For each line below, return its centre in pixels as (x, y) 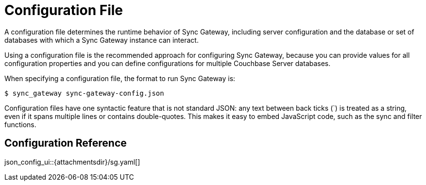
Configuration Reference (66, 143)
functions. (20, 124)
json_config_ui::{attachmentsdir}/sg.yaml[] (72, 162)
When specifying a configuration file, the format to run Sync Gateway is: (120, 78)
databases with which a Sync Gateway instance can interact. (102, 40)
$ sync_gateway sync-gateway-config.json (84, 93)
